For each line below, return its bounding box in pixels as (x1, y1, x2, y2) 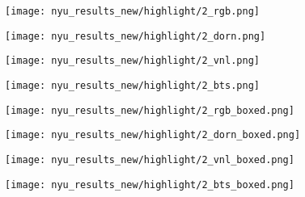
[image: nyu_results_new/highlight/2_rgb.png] (5, 6, 260, 17)
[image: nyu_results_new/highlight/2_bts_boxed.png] (5, 178, 294, 191)
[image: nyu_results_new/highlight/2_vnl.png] (5, 55, 260, 67)
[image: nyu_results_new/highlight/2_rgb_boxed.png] (5, 104, 294, 116)
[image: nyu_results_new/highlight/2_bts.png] (5, 79, 260, 91)
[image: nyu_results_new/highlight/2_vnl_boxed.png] (5, 153, 294, 166)
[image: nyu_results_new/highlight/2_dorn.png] (5, 30, 266, 42)
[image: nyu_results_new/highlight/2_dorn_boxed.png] (5, 129, 301, 141)
